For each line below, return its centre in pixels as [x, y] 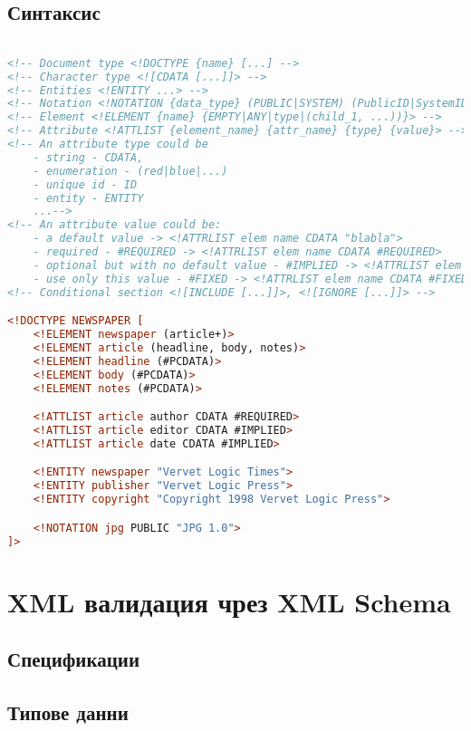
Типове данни [68, 712]
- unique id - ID [85, 184]
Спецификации [73, 659]
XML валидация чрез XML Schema [229, 601]
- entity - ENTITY [88, 198]
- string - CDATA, [88, 157]
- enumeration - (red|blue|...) [130, 171]
